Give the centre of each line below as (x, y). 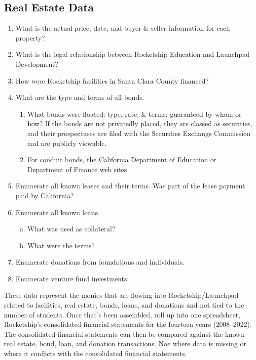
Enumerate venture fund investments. (72, 278)
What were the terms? (61, 245)
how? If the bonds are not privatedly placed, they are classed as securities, (140, 123)
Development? (37, 64)
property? (30, 37)
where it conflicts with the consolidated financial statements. (95, 353)
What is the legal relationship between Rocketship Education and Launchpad (132, 54)
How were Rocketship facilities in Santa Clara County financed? (112, 80)
